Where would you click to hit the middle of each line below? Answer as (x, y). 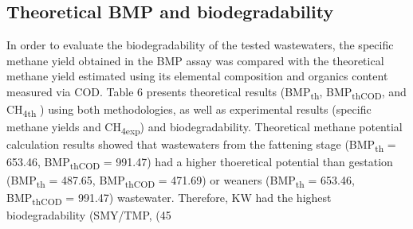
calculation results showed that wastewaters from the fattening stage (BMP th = (201, 146)
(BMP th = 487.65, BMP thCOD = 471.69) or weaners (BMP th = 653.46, (181, 180)
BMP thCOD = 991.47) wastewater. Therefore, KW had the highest (169, 198)
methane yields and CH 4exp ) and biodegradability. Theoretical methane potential (205, 128)
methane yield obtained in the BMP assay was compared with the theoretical (195, 60)
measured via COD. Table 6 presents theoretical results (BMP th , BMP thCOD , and (206, 92)
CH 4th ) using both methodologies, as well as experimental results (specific (189, 110)
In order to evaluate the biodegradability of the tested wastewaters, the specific (200, 45)
